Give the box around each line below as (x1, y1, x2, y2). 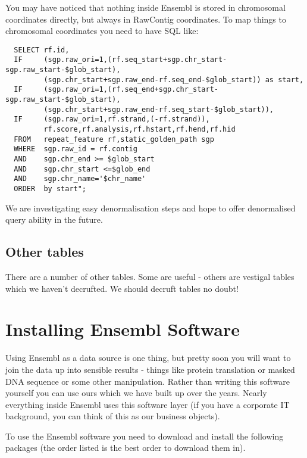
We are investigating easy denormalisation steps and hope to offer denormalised (5, 201, 296, 214)
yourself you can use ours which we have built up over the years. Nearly (5, 387, 267, 399)
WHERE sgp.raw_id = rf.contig (14, 145, 137, 154)
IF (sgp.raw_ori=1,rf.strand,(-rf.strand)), (14, 115, 210, 124)
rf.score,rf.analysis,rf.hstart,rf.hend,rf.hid (43, 125, 236, 134)
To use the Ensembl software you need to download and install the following (5, 429, 284, 442)
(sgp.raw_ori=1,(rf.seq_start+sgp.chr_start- (43, 55, 227, 64)
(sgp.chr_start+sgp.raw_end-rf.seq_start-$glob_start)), (43, 105, 274, 114)
